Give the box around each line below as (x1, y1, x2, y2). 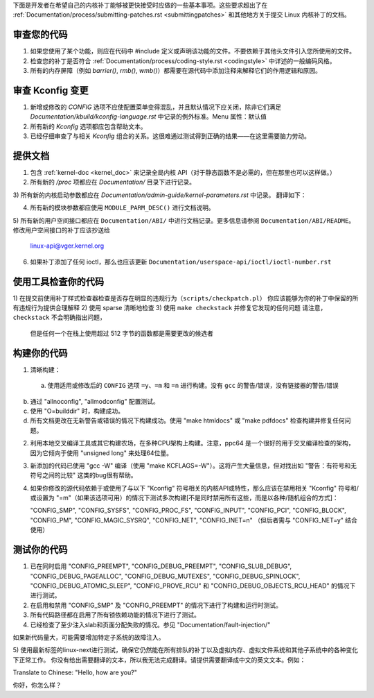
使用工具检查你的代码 (12, 275, 104, 287)
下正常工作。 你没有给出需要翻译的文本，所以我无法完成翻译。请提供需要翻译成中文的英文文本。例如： (12, 656, 306, 664)
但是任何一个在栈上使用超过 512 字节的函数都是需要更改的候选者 (30, 329, 214, 337)
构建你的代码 (12, 347, 68, 359)
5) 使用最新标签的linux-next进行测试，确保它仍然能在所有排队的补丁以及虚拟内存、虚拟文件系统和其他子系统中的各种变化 (12, 646, 359, 654)
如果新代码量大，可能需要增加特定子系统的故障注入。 (12, 633, 165, 641)
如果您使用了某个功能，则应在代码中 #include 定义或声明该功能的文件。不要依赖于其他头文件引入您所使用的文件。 (30, 47, 356, 56)
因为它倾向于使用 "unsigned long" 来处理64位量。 (30, 448, 173, 457)
